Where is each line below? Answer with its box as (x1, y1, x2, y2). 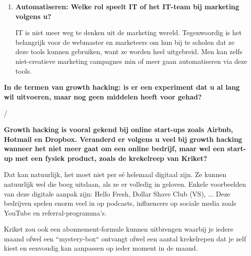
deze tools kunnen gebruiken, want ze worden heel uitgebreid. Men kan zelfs (15, 46, 243, 57)
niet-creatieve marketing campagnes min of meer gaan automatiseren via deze (15, 56, 248, 66)
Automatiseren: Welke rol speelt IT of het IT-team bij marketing (15, 1, 239, 11)
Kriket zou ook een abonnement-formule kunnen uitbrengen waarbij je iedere (4, 224, 233, 234)
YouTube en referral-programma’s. (4, 207, 107, 217)
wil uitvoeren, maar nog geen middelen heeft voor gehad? (4, 91, 202, 101)
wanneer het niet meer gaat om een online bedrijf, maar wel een (4, 143, 225, 154)
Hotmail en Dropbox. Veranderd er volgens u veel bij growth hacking (4, 134, 242, 144)
